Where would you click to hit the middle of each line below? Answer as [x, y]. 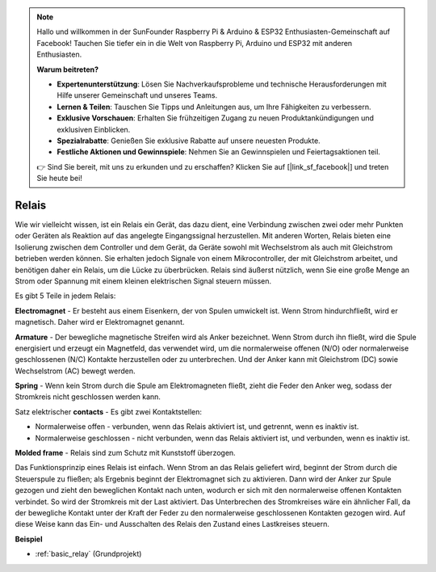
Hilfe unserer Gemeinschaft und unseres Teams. [137, 95]
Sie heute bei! [59, 179]
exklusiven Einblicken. [94, 129]
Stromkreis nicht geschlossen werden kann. [88, 397]
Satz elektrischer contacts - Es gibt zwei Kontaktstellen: [108, 411]
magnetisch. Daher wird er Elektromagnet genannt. [100, 322]
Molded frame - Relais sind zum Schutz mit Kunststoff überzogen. [125, 453]
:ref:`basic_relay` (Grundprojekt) [88, 554]
